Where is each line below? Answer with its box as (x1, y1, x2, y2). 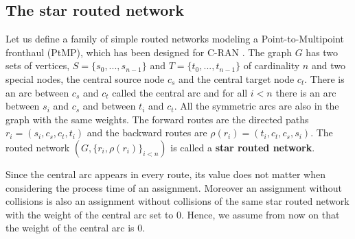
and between (82, 99, 136, 113)
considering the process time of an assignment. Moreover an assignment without (5, 180, 342, 194)
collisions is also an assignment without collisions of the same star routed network (5, 194, 350, 208)
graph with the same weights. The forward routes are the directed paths (5, 112, 309, 126)
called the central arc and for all (112, 85, 248, 99)
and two (311, 58, 345, 73)
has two (306, 45, 339, 59)
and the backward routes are (87, 125, 207, 140)
